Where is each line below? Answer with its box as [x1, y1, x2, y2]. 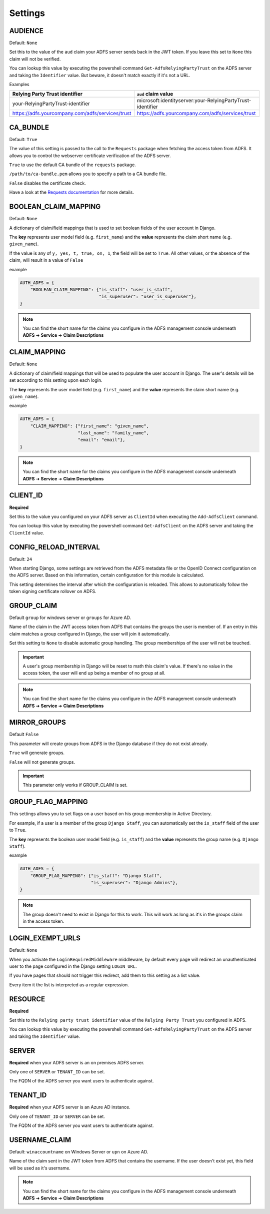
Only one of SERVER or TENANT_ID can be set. [9, 1069, 105, 1075]
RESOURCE [9, 995, 45, 1003]
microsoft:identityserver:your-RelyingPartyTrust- [136, 97, 251, 104]
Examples [9, 82, 29, 88]
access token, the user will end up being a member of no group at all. [22, 670, 165, 676]
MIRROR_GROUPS [9, 718, 66, 727]
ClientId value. [9, 529, 44, 535]
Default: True [9, 136, 37, 142]
